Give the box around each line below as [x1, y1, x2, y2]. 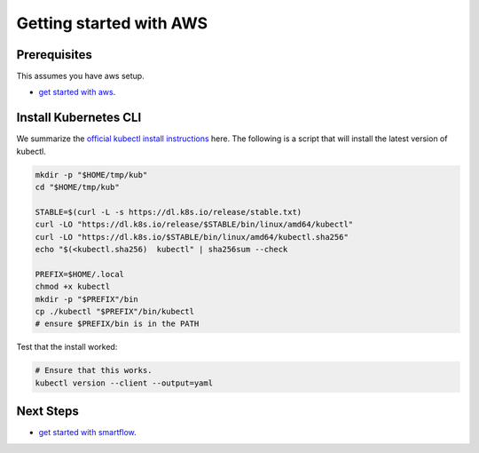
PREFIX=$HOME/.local [35, 269, 124, 279]
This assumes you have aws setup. [16, 71, 145, 82]
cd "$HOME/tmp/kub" [35, 182, 120, 193]
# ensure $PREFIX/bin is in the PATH [35, 319, 200, 329]
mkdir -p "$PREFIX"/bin [35, 294, 139, 304]
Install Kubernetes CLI [16, 110, 142, 125]
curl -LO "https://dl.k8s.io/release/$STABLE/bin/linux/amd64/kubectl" [35, 219, 354, 230]
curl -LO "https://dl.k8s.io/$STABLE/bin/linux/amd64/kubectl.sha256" [35, 232, 349, 242]
